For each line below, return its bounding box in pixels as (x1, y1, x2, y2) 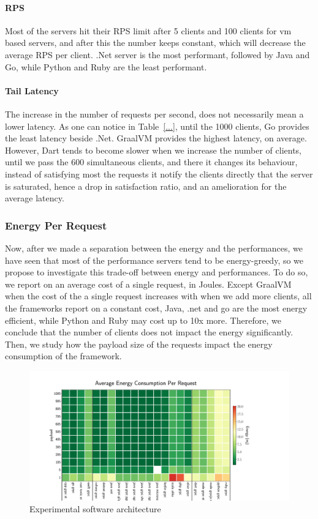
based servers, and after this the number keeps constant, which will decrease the (5, 36, 306, 49)
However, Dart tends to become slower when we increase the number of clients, (5, 143, 301, 156)
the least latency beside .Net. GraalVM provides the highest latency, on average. (5, 132, 307, 144)
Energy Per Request (5, 217, 107, 233)
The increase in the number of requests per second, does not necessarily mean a (5, 107, 304, 120)
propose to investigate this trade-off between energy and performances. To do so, (5, 266, 308, 278)
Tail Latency (5, 84, 59, 97)
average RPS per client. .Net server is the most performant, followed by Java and (5, 48, 310, 61)
